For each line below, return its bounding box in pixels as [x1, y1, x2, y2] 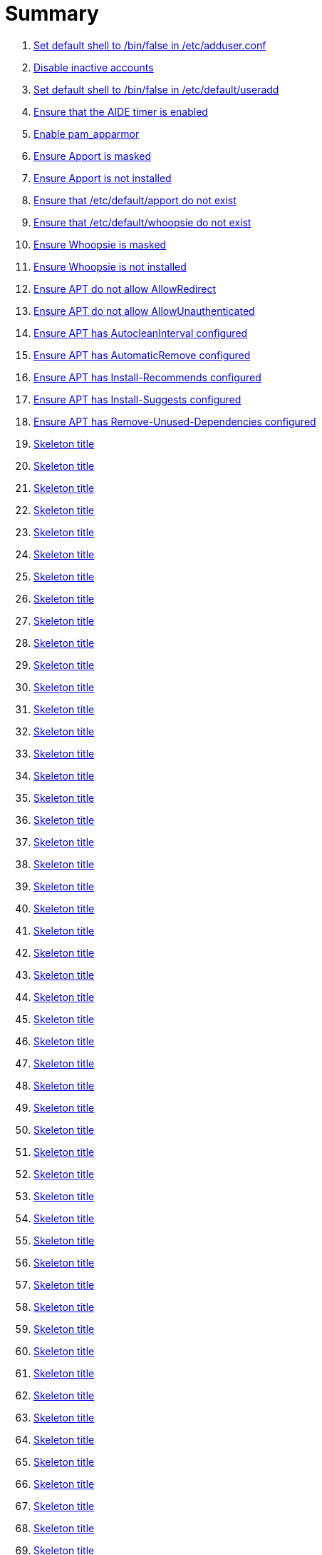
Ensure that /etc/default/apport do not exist [33, 193, 237, 206]
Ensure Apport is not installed [33, 171, 172, 184]
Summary [5, 1, 99, 26]
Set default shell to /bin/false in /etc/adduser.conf [33, 39, 266, 51]
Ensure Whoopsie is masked [33, 238, 167, 251]
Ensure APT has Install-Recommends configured [33, 371, 261, 383]
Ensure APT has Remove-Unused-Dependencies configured [33, 415, 316, 428]
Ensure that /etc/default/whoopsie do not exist [33, 216, 251, 228]
